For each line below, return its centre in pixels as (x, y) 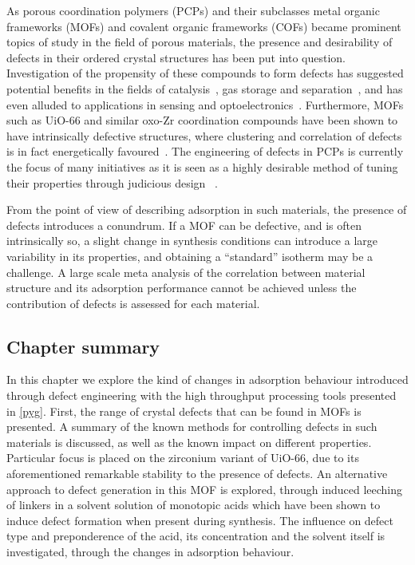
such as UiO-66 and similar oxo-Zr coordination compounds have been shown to (202, 120)
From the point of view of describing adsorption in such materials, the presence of (207, 209)
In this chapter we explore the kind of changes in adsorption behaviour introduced (207, 379)
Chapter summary (83, 346)
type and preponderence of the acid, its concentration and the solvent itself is (196, 536)
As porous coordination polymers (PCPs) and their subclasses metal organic (193, 10)
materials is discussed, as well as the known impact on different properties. (189, 442)
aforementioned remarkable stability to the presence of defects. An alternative (197, 474)
